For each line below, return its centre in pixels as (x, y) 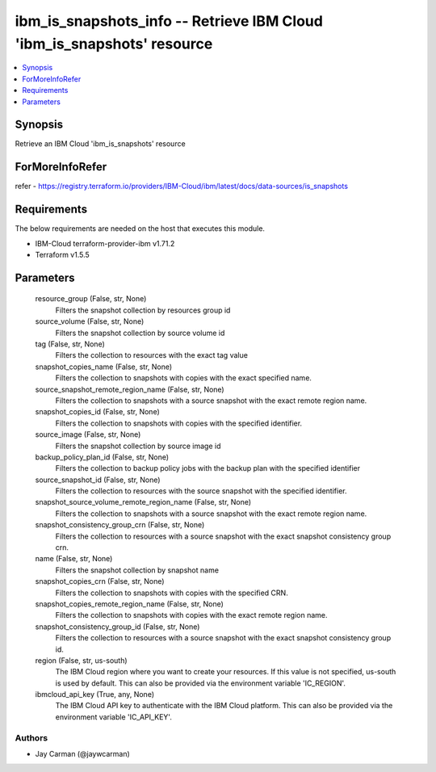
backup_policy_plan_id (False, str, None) (102, 457)
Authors (31, 737)
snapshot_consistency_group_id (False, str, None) (117, 627)
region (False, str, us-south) (82, 660)
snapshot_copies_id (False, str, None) (98, 412)
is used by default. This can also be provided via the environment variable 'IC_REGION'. (201, 683)
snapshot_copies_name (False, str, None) (104, 367)
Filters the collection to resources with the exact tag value (151, 355)
